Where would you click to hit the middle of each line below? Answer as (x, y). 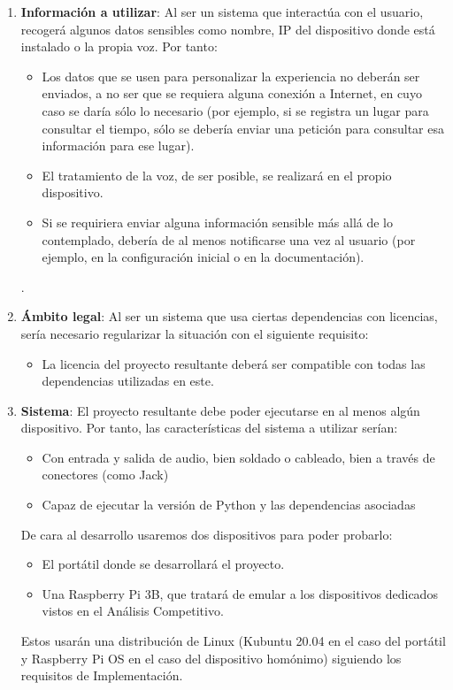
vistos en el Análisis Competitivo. (133, 611)
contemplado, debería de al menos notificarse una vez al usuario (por (229, 239)
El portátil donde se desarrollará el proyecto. (163, 564)
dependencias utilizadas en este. (128, 381)
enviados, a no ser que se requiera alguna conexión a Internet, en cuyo (232, 93)
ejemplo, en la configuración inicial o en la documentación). (203, 257)
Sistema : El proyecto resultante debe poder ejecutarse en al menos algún (220, 410)
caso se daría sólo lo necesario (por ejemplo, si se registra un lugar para (235, 110)
